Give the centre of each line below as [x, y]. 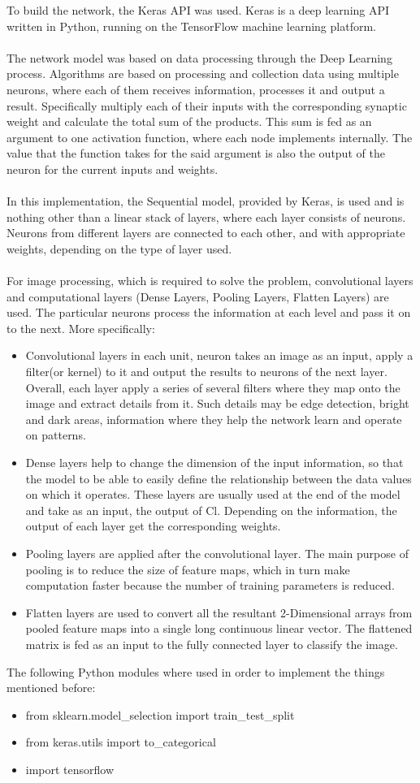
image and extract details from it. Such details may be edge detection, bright [217, 403]
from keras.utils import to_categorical [121, 742]
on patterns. [56, 435]
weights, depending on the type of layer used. [119, 248]
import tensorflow [70, 769]
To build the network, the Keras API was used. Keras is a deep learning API [198, 10]
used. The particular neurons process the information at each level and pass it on [209, 312]
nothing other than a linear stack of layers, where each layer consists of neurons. [206, 216]
